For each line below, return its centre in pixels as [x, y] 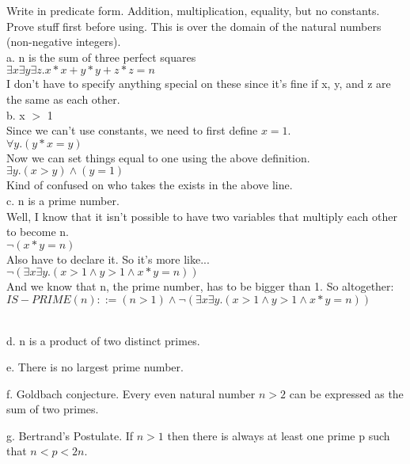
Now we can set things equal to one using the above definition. [158, 157]
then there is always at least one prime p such [279, 435]
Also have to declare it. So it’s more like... [108, 259]
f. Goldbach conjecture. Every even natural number [131, 393]
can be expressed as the [346, 393]
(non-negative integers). [64, 42]
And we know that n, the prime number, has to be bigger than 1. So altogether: [200, 286]
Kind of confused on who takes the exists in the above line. [150, 185]
